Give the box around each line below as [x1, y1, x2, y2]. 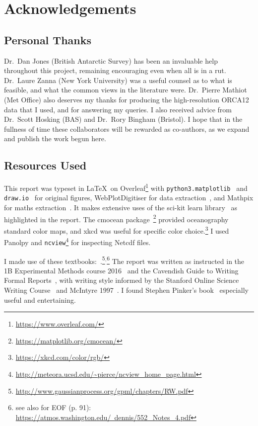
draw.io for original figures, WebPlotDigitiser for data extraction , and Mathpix [4, 192, 254, 203]
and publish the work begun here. [4, 133, 106, 144]
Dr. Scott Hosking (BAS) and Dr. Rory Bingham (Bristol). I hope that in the [4, 114, 243, 124]
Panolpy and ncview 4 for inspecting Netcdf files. [4, 236, 151, 247]
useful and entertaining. [4, 294, 76, 305]
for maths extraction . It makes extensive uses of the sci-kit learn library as [4, 202, 238, 213]
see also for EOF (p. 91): [15, 402, 91, 413]
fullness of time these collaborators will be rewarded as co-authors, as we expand [4, 123, 250, 134]
